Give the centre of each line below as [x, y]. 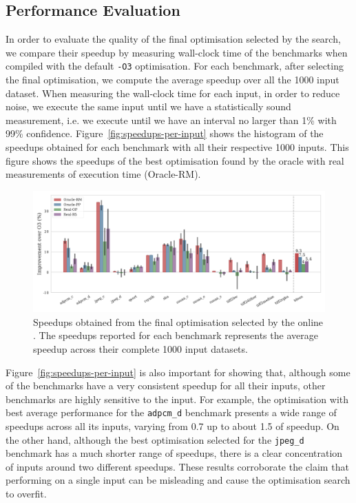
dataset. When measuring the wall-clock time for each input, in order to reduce [173, 93]
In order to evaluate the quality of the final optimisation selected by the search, [173, 39]
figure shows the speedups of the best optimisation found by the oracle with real [175, 160]
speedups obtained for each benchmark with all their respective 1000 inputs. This [177, 147]
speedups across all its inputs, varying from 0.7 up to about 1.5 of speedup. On [172, 426]
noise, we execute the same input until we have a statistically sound [148, 106]
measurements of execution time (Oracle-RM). [103, 174]
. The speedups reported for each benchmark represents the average [176, 335]
